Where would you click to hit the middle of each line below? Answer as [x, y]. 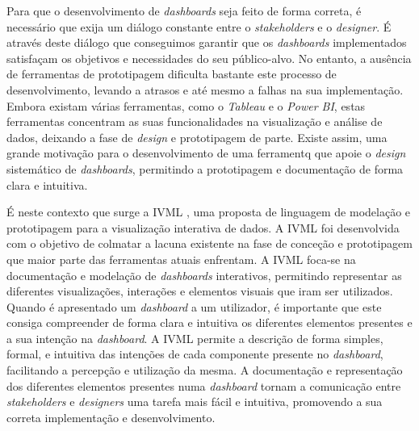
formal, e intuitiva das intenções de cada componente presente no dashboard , [195, 354]
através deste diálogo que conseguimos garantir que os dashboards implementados [207, 42]
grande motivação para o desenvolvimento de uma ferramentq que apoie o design [206, 153]
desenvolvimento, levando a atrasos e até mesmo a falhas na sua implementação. [205, 89]
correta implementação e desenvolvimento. [111, 417]
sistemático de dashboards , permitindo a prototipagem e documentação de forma [205, 168]
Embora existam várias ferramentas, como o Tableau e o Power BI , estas [186, 105]
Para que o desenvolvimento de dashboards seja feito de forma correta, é [184, 10]
